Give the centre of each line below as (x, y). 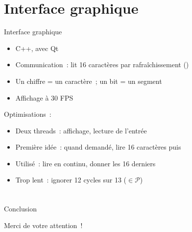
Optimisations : (28, 114)
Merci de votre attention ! (43, 225)
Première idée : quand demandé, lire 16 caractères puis (98, 147)
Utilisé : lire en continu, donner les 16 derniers (85, 163)
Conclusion (20, 209)
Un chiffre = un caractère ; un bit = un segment (89, 81)
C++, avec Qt (37, 48)
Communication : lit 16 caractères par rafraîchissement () (102, 64)
